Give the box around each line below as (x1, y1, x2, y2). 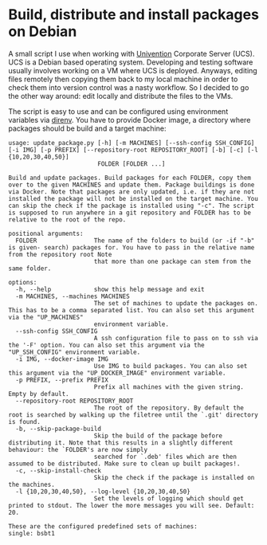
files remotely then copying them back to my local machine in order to (8, 74, 238, 84)
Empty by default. (8, 390, 69, 398)
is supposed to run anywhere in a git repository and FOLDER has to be (8, 209, 251, 217)
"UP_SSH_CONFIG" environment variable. (8, 348, 141, 356)
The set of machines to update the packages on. (93, 299, 259, 308)
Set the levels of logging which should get (93, 494, 245, 503)
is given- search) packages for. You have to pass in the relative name (8, 243, 255, 252)
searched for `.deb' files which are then (93, 453, 238, 461)
